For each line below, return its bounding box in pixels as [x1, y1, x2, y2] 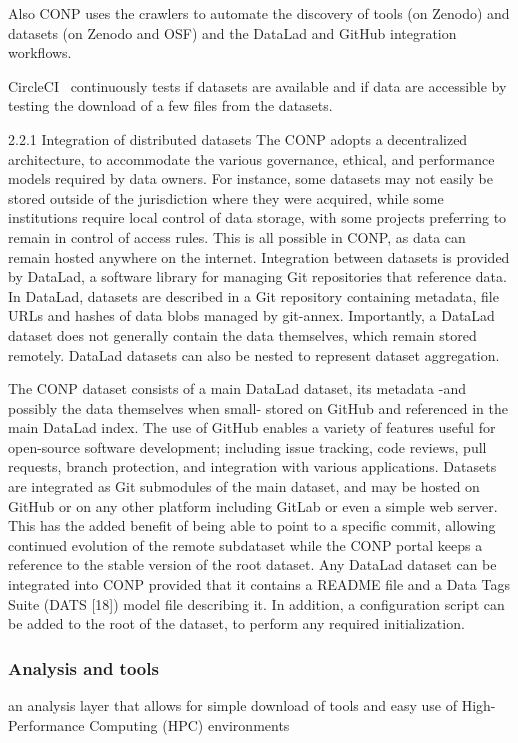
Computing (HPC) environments [89, 714, 290, 735]
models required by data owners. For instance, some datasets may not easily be [8, 168, 494, 189]
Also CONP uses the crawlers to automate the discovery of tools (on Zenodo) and [8, 3, 510, 23]
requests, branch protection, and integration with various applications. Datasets [8, 456, 497, 477]
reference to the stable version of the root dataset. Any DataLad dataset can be [8, 554, 497, 575]
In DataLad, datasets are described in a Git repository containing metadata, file [8, 285, 499, 306]
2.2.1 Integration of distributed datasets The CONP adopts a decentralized [8, 128, 468, 149]
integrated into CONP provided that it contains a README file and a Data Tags [8, 574, 510, 595]
